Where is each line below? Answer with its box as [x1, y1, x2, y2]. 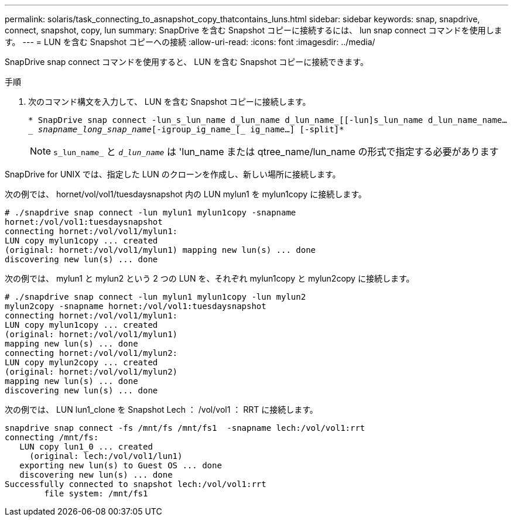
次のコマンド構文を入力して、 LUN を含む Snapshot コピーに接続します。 [28, 97, 311, 107]
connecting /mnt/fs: [5, 433, 99, 442]
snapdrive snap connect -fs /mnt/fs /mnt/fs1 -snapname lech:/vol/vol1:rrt [5, 423, 365, 433]
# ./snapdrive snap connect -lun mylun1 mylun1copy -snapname [5, 208, 296, 217]
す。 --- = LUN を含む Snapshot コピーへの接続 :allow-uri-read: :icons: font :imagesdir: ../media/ [5, 37, 375, 47]
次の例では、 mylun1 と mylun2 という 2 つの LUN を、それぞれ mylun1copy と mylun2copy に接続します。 [5, 273, 415, 283]
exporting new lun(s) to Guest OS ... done [19, 461, 222, 470]
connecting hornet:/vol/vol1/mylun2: [5, 348, 178, 358]
